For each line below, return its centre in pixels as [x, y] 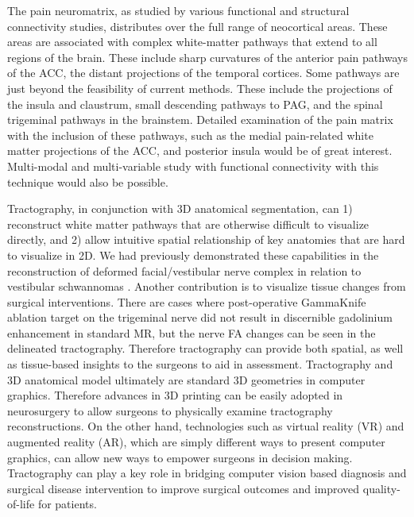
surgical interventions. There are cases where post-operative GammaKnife [187, 301]
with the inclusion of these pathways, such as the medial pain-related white [190, 135]
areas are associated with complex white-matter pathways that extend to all [192, 42]
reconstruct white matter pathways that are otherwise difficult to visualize [188, 224]
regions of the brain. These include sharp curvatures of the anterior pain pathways [207, 57]
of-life [21, 504]
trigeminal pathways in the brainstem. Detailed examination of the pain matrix [200, 120]
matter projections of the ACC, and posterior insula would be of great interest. [200, 150]
